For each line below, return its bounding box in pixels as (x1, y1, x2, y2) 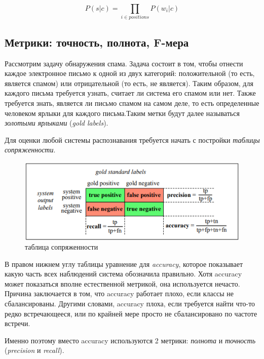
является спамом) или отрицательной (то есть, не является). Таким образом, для (5, 77, 253, 88)
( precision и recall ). (5, 345, 64, 355)
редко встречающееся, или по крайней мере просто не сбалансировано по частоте (5, 308, 257, 318)
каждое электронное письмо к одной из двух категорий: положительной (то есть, (5, 68, 255, 78)
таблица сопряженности (25, 242, 98, 252)
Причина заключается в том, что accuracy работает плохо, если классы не (5, 288, 234, 299)
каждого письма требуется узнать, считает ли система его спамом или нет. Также (5, 88, 256, 98)
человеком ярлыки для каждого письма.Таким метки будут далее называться (5, 107, 240, 118)
